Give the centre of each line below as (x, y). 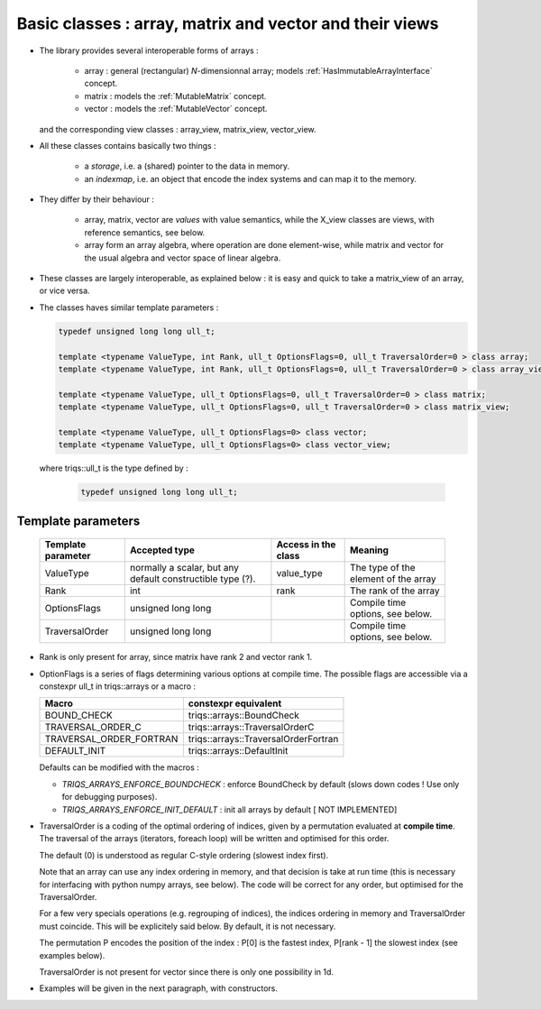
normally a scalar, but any (184, 568)
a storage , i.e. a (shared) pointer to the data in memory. (187, 166)
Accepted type (162, 550)
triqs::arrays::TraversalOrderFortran (263, 739)
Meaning (370, 550)
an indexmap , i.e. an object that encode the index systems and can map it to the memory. (250, 179)
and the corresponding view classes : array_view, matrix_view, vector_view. (178, 129)
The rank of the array (395, 591)
